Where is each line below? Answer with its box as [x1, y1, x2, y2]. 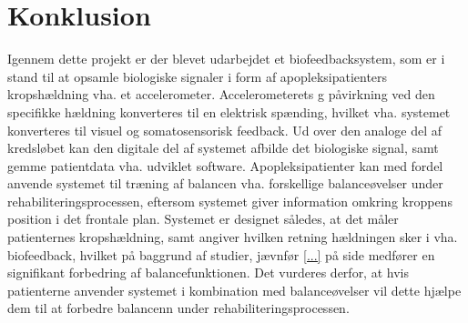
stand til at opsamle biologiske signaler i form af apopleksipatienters [7, 66, 388, 86]
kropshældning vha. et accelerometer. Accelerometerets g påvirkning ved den [7, 85, 435, 104]
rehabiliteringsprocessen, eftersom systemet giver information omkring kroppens [7, 191, 453, 210]
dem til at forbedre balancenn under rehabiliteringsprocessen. [7, 298, 350, 318]
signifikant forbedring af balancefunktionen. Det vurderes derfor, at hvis [7, 263, 409, 282]
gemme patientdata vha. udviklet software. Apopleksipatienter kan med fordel [7, 156, 443, 175]
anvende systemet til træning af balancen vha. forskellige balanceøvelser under [7, 174, 443, 193]
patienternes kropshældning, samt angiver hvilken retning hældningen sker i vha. [7, 227, 458, 247]
